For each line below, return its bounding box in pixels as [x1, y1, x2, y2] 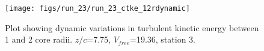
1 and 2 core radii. [5, 33, 73, 46]
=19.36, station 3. [130, 33, 195, 46]
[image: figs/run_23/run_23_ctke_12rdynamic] [5, 4, 190, 13]
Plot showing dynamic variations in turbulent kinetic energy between [5, 21, 259, 34]
